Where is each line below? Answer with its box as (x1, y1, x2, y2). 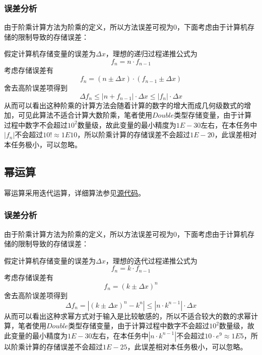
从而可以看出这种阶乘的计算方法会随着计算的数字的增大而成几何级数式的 (4, 100, 244, 110)
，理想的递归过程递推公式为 (105, 48, 198, 59)
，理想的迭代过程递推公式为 (105, 255, 198, 265)
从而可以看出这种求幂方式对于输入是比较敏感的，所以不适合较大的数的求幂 (4, 310, 251, 321)
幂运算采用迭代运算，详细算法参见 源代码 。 (4, 187, 145, 198)
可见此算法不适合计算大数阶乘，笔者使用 (18, 110, 152, 120)
